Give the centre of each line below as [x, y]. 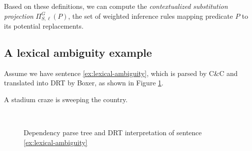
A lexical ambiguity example [78, 53]
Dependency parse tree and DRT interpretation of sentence [113, 132]
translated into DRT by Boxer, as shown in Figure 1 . [84, 83]
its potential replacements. [44, 26]
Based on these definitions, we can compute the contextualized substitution [116, 6]
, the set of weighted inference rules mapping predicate [151, 16]
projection [19, 16]
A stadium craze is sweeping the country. [66, 99]
